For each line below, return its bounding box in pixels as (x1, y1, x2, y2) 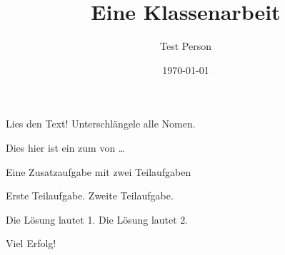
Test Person (160, 38, 211, 53)
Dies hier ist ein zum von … (6, 140, 126, 155)
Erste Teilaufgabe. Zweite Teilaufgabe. (6, 188, 174, 203)
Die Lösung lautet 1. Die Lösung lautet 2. (6, 212, 189, 227)
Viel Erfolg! (6, 236, 56, 251)
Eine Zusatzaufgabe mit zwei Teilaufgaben (6, 164, 191, 179)
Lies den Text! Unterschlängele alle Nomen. (6, 116, 196, 131)
